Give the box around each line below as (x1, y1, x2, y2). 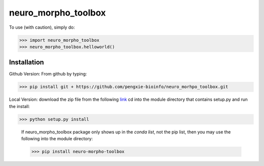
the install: (9, 103, 30, 109)
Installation (9, 58, 44, 67)
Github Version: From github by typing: (9, 71, 88, 77)
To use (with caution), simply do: (9, 24, 75, 30)
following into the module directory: (21, 136, 93, 142)
